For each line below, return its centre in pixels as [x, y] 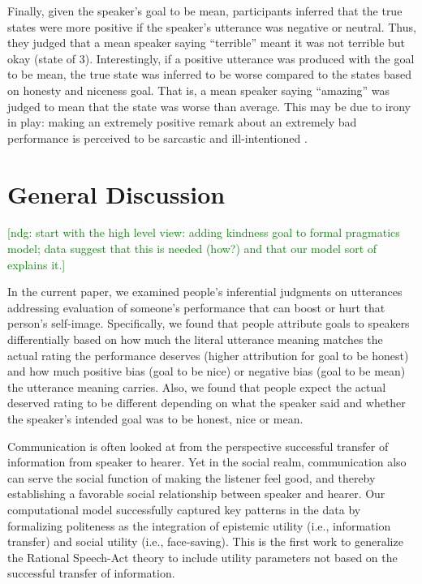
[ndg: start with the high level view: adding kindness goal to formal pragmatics [204, 232]
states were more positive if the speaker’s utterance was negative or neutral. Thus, [212, 26]
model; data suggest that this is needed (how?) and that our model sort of [192, 249]
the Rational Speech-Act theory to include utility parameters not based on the [202, 557]
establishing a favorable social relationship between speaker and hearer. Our [196, 494]
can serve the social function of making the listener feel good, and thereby [192, 477]
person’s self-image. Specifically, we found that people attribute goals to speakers [209, 323]
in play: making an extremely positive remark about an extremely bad [182, 122]
